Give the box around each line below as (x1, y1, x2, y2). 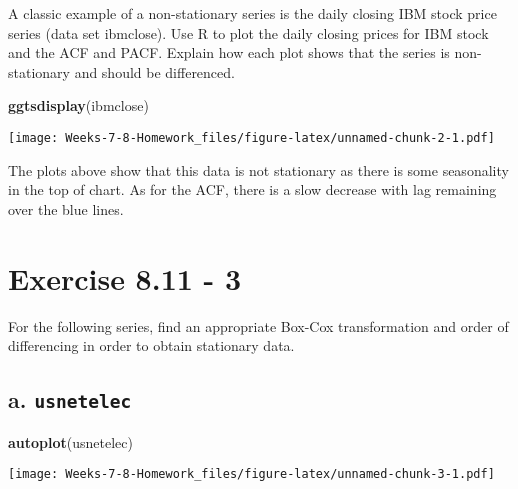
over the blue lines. (8, 198, 124, 219)
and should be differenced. (74, 61, 235, 82)
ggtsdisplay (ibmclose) (8, 95, 149, 116)
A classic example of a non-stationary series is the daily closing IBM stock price (8, 3, 497, 23)
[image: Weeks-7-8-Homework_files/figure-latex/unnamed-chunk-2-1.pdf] (8, 130, 495, 145)
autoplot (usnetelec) (8, 431, 133, 452)
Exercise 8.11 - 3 (8, 257, 242, 298)
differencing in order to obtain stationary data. (8, 335, 295, 356)
